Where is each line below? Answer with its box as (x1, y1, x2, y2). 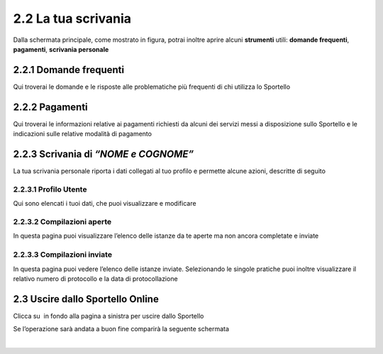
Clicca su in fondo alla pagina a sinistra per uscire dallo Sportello (13, 311, 204, 320)
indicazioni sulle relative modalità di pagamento (13, 130, 152, 138)
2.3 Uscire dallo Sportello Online (13, 293, 159, 305)
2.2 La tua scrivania (13, 11, 131, 26)
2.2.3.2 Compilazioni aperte (13, 216, 112, 226)
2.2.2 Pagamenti (13, 101, 88, 113)
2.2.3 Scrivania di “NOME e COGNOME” (13, 148, 194, 160)
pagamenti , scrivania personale (13, 45, 109, 53)
